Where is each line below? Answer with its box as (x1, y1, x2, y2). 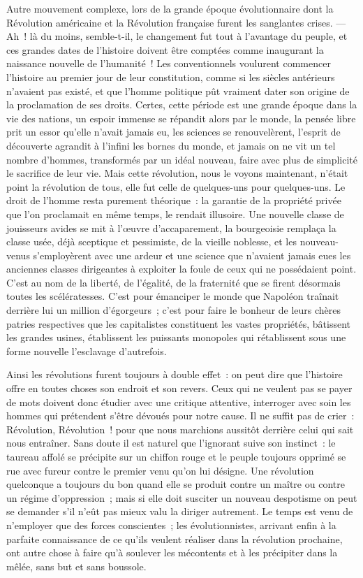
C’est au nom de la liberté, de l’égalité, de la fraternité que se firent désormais (6, 275, 341, 289)
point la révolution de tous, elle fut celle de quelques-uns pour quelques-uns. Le (6, 179, 346, 194)
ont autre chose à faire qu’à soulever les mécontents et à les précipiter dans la (6, 545, 338, 560)
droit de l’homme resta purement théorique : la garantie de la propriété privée (6, 193, 341, 208)
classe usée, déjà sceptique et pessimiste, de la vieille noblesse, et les (6, 234, 297, 249)
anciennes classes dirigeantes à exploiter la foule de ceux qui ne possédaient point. (6, 261, 357, 276)
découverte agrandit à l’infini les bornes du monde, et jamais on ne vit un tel (6, 138, 336, 152)
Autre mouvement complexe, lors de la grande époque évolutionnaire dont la (6, 1, 334, 15)
